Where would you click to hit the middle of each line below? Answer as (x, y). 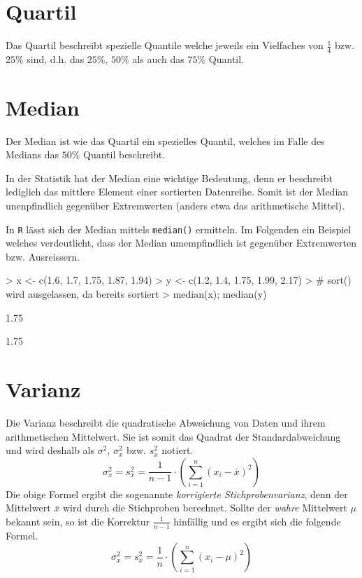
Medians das (32, 154)
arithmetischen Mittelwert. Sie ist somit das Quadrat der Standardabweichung (173, 436)
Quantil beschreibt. (124, 154)
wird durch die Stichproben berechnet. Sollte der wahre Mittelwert (205, 508)
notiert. (178, 450)
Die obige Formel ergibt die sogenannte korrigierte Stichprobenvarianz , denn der (177, 494)
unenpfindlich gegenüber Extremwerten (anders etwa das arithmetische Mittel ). (175, 206)
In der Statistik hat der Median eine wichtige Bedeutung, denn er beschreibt (169, 178)
